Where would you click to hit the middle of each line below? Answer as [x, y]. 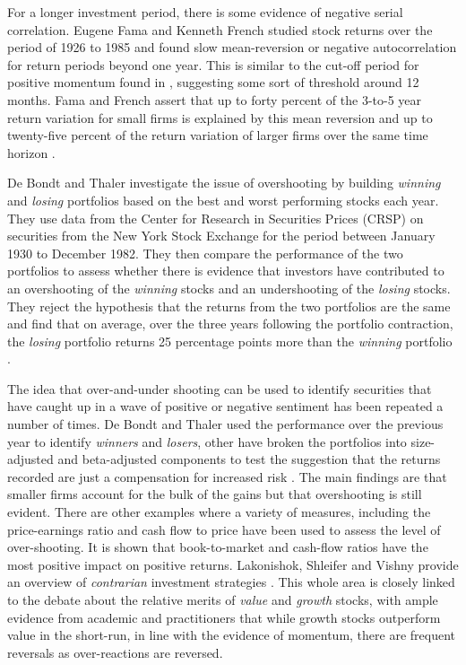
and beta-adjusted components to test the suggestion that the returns [249, 459]
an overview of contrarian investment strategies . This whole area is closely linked [231, 582]
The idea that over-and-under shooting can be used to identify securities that [220, 388]
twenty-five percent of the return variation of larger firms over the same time [218, 135]
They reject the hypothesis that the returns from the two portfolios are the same [229, 306]
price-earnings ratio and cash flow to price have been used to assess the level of [224, 529]
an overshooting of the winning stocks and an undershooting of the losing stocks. [229, 288]
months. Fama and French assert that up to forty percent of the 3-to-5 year [215, 99]
